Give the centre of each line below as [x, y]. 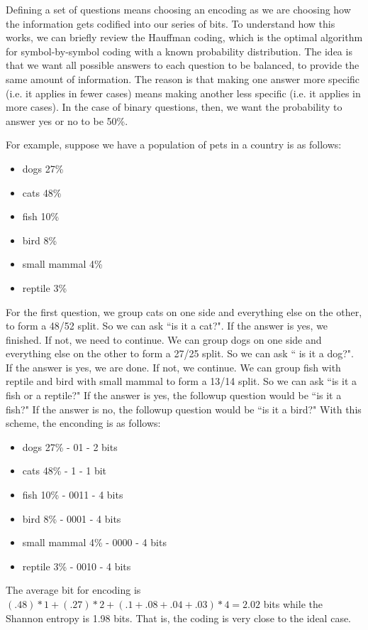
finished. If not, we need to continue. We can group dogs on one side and [164, 339]
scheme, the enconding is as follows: [83, 423]
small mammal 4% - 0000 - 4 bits [94, 542]
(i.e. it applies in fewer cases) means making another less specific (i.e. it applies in [183, 93]
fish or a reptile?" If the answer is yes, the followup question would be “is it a [174, 395]
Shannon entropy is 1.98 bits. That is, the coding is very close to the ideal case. [179, 618]
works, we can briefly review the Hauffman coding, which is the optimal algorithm [184, 37]
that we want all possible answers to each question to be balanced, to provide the [183, 65]
